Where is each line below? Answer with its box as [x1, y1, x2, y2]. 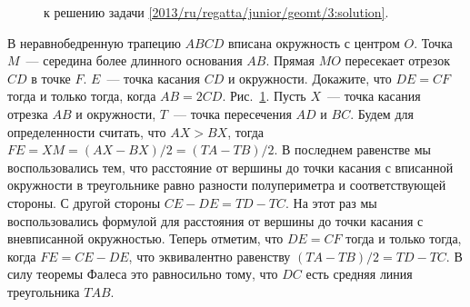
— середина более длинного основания [25, 51, 243, 70]
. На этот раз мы [285, 193, 377, 212]
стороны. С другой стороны [7, 193, 161, 212]
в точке [31, 68, 71, 87]
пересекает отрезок [345, 51, 450, 70]
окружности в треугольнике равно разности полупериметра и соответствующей [7, 175, 446, 194]
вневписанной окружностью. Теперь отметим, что [7, 229, 284, 248]
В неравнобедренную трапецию [7, 33, 181, 52]
